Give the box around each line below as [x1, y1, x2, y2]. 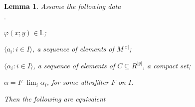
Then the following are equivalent [4, 93, 106, 104]
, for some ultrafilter [46, 77, 109, 87]
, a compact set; [142, 60, 191, 70]
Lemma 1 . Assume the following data [4, 1, 121, 11]
